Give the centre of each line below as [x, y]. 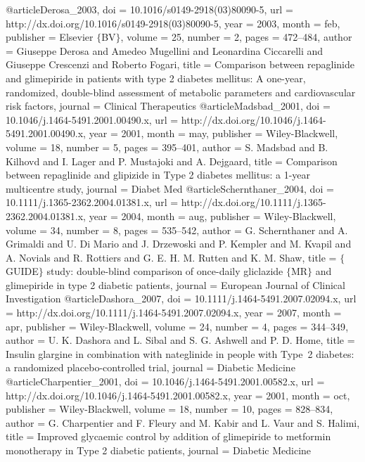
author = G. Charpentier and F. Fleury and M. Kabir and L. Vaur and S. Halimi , [183, 422]
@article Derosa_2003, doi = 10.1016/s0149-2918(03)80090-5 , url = [149, 9]
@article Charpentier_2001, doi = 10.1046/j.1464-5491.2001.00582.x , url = [165, 381]
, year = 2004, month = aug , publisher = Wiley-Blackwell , [210, 216]
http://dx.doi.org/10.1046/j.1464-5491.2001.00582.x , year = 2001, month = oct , [178, 395]
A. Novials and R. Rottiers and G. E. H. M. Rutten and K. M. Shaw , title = [171, 257]
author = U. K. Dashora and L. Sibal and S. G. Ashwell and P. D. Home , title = [180, 340]
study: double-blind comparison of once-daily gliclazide [165, 271]
